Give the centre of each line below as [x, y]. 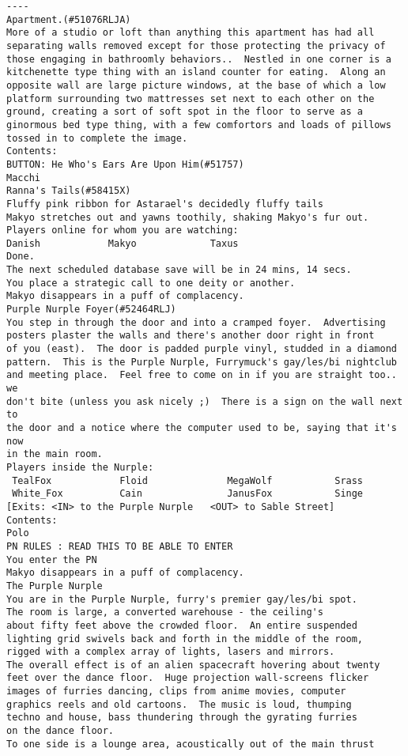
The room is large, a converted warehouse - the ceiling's [165, 612]
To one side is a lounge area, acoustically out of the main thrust [191, 744]
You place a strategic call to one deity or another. [151, 283]
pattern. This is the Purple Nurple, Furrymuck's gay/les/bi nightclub [202, 362]
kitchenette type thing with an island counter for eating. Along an [196, 72]
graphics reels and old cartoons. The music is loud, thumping [179, 704]
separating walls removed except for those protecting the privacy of [196, 45]
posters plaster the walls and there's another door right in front [191, 336]
